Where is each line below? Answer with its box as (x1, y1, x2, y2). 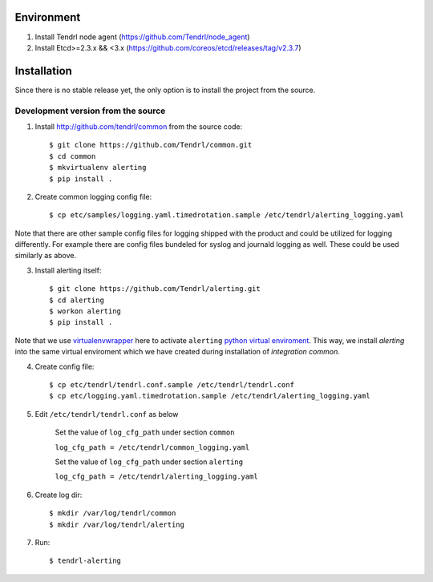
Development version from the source (14, 105, 166, 116)
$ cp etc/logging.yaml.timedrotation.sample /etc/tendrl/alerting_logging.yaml (49, 391, 370, 401)
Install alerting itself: (34, 265, 102, 275)
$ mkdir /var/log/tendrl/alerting (49, 519, 184, 529)
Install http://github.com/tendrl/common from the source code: (34, 121, 243, 131)
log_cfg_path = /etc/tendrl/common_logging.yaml (55, 443, 250, 452)
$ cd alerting (49, 295, 104, 305)
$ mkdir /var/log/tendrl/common (49, 509, 176, 518)
